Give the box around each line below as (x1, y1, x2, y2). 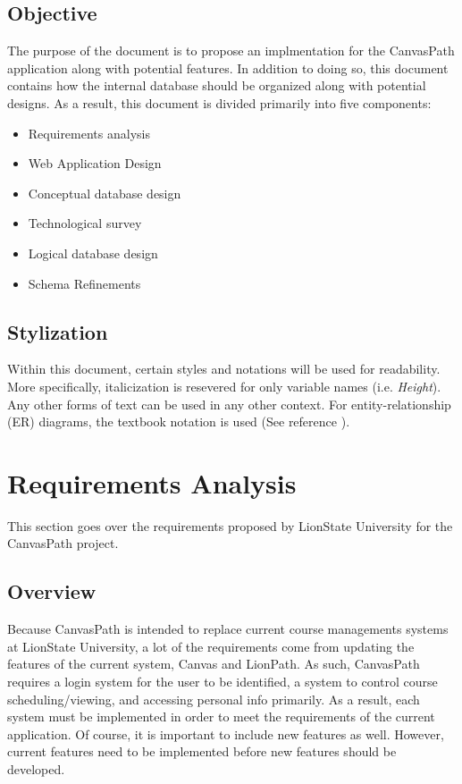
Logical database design (28, 243, 158, 262)
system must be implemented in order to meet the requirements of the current (7, 707, 435, 726)
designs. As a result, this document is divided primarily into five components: (7, 93, 432, 112)
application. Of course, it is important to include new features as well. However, (7, 724, 444, 743)
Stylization (7, 317, 108, 345)
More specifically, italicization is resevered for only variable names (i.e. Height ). (7, 376, 441, 395)
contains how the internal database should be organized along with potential (7, 76, 426, 95)
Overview (7, 577, 97, 605)
